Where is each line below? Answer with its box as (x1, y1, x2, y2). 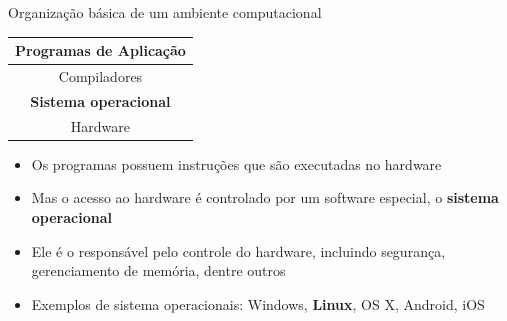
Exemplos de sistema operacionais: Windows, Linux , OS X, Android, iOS (31, 293, 485, 314)
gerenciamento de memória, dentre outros (31, 260, 286, 281)
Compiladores (58, 65, 143, 86)
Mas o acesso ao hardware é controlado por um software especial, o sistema (31, 187, 499, 208)
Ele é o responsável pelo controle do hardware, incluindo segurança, (31, 240, 446, 261)
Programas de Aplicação (15, 40, 186, 61)
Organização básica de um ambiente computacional (8, 2, 322, 22)
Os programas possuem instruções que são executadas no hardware (31, 153, 442, 174)
